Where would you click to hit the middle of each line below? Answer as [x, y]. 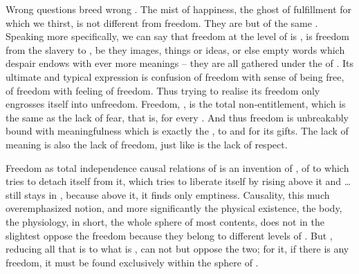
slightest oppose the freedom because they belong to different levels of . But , [169, 235]
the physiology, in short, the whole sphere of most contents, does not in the [165, 221]
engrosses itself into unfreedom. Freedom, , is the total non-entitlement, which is [176, 104]
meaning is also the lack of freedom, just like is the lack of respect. [147, 144]
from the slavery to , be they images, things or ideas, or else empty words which [175, 49]
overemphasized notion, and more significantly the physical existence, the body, [174, 208]
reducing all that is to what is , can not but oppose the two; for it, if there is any [177, 249]
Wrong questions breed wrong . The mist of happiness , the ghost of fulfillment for [179, 9]
